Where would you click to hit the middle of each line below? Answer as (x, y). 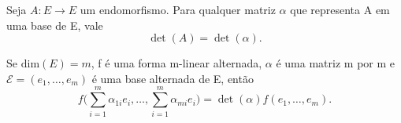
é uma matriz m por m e (336, 63)
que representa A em (340, 9)
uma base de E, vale (55, 25)
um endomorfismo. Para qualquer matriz (178, 9)
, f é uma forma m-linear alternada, (176, 63)
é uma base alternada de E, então (173, 78)
